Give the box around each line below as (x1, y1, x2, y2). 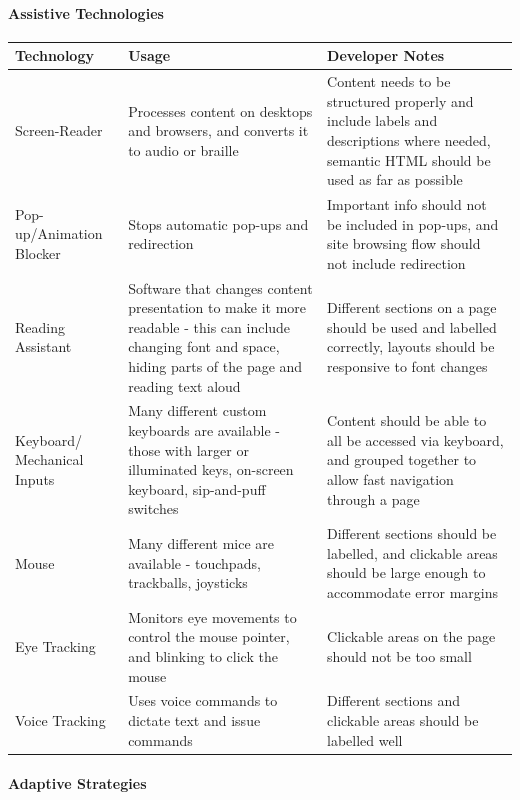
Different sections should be (327, 523, 497, 544)
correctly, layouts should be (327, 336, 495, 357)
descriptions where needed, (327, 129, 491, 150)
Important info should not (327, 193, 487, 214)
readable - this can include (128, 316, 291, 337)
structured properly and (327, 90, 474, 111)
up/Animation (15, 223, 103, 244)
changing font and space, (128, 336, 280, 357)
